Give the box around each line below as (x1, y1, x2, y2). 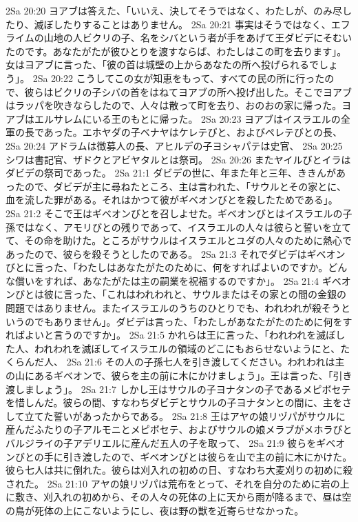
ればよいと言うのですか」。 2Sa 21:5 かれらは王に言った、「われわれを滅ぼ (6, 328, 336, 342)
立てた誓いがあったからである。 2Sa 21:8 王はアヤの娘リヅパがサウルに (24, 408, 346, 423)
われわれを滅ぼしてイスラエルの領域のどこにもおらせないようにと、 (34, 341, 341, 355)
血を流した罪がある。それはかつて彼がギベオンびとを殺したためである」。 (6, 192, 338, 207)
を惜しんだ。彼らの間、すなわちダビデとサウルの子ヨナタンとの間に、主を (6, 395, 343, 410)
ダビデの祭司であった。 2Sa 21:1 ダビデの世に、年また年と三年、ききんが (6, 165, 337, 180)
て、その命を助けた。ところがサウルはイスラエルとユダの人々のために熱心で (6, 233, 352, 248)
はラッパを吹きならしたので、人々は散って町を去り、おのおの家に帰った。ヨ (6, 98, 352, 112)
